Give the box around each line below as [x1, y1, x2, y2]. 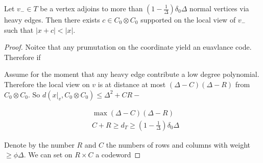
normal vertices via [189, 3, 249, 13]
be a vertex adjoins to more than [40, 3, 143, 13]
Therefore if [4, 51, 41, 62]
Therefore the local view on [4, 78, 90, 89]
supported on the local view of [140, 14, 236, 25]
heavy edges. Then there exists [4, 14, 100, 25]
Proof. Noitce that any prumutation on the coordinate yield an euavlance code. [4, 42, 252, 52]
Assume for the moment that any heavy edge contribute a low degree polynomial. [4, 69, 259, 79]
